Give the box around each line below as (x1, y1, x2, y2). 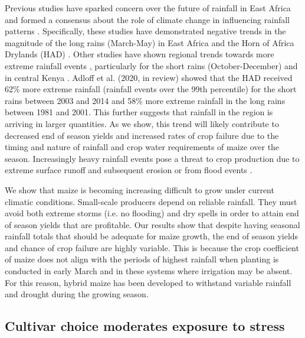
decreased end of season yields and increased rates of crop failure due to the (5, 129, 279, 141)
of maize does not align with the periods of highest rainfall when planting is (5, 253, 279, 265)
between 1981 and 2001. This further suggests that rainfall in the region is (5, 106, 273, 118)
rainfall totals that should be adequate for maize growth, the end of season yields (5, 230, 299, 242)
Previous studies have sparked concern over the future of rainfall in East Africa (5, 2, 291, 14)
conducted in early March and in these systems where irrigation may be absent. (5, 265, 293, 277)
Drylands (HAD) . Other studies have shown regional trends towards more (5, 48, 274, 60)
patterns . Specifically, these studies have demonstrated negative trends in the (5, 25, 286, 37)
